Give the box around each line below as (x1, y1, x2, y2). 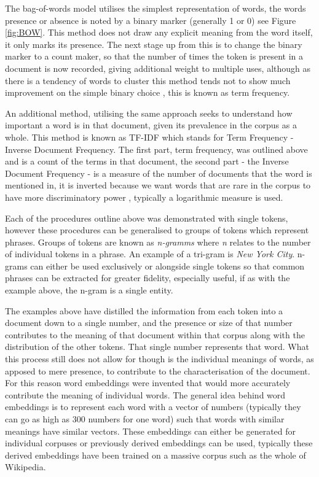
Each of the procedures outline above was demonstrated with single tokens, (5, 211, 288, 224)
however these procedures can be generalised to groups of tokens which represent (5, 223, 309, 236)
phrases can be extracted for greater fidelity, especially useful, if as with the (5, 271, 290, 284)
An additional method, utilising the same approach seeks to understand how (5, 106, 293, 119)
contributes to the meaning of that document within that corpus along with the (5, 328, 305, 341)
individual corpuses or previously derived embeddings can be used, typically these (5, 436, 313, 449)
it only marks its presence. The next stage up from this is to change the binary (5, 37, 302, 50)
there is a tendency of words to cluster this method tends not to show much (5, 74, 291, 87)
